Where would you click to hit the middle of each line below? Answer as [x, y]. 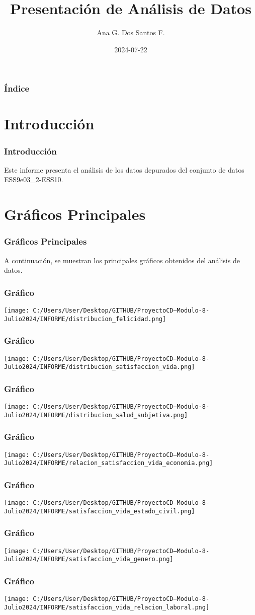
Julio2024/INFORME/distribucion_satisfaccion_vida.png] [100, 367]
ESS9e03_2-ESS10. [34, 179]
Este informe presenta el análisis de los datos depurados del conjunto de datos [124, 169]
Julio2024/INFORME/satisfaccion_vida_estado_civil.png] [100, 511]
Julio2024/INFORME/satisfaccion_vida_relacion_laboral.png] [107, 607]
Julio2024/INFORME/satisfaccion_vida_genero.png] [89, 559]
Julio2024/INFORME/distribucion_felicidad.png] [85, 319]
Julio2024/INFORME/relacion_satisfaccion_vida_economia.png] [109, 463]
